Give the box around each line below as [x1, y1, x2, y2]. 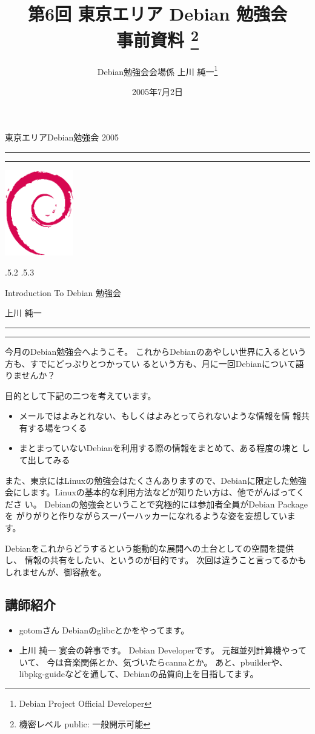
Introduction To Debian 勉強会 [5, 286, 121, 299]
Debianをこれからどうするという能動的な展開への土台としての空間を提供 [5, 541, 294, 554]
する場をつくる [27, 421, 87, 434]
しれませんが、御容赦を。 [5, 565, 107, 578]
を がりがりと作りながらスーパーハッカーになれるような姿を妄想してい [5, 509, 287, 522]
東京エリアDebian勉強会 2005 [5, 131, 119, 144]
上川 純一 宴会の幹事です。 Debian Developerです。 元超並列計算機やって [19, 644, 307, 656]
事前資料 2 [116, 25, 199, 52]
